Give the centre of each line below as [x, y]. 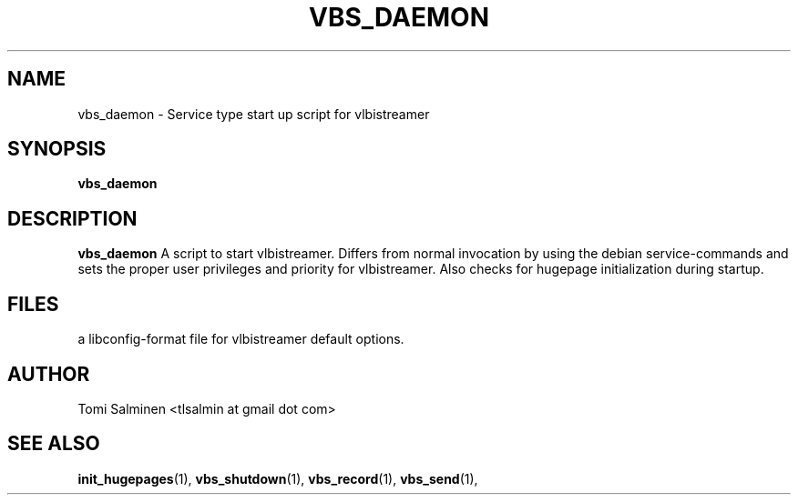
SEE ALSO [54, 444]
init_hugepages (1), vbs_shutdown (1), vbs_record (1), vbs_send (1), [278, 478]
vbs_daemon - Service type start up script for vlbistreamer [254, 114]
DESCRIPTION [72, 218]
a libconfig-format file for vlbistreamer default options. [241, 339]
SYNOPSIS [57, 149]
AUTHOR [49, 374]
